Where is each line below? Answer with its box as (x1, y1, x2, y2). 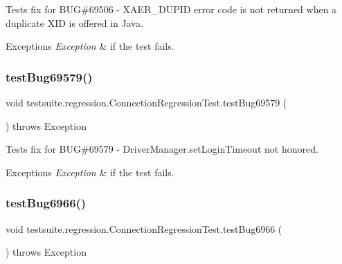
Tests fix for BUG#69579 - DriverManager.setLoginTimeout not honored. (6, 142, 318, 156)
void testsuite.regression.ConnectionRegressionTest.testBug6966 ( (6, 221, 282, 236)
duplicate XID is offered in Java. (6, 15, 143, 30)
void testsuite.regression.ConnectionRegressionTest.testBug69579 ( (6, 95, 287, 109)
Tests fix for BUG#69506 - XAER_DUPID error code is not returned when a (6, 2, 337, 16)
